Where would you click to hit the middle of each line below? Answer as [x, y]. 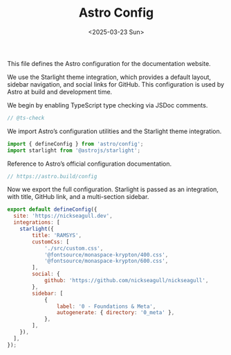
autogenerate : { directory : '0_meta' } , [115, 313]
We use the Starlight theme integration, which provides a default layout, [109, 77]
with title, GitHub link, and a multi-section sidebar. [78, 197]
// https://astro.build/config [52, 176]
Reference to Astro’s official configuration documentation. [89, 164]
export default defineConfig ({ [52, 209]
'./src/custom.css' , [74, 248]
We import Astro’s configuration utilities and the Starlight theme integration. [114, 131]
